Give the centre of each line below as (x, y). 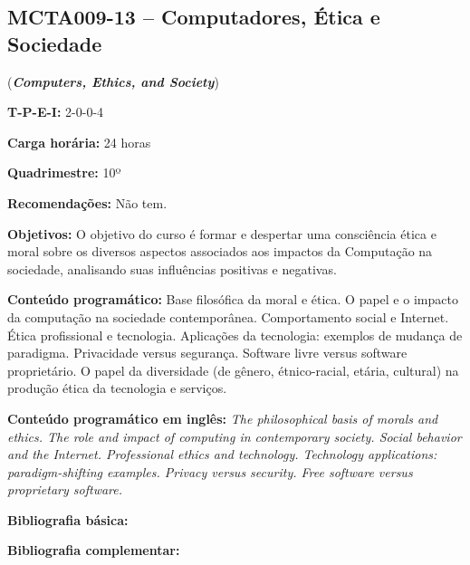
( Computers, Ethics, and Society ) (113, 81)
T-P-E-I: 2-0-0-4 (56, 112)
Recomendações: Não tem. (87, 202)
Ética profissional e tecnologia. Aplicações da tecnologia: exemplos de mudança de (235, 335)
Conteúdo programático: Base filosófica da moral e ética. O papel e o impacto (233, 299)
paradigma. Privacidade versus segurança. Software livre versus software (207, 353)
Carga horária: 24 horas (79, 142)
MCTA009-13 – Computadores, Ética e (194, 17)
